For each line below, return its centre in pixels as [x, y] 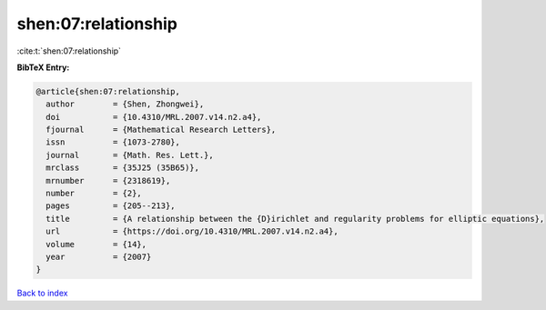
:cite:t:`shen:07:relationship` [69, 51]
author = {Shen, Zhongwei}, [125, 104]
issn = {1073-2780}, [113, 142]
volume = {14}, [96, 244]
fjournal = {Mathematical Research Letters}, [161, 130]
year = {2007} [99, 257]
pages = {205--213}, [111, 206]
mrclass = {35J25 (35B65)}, [123, 168]
